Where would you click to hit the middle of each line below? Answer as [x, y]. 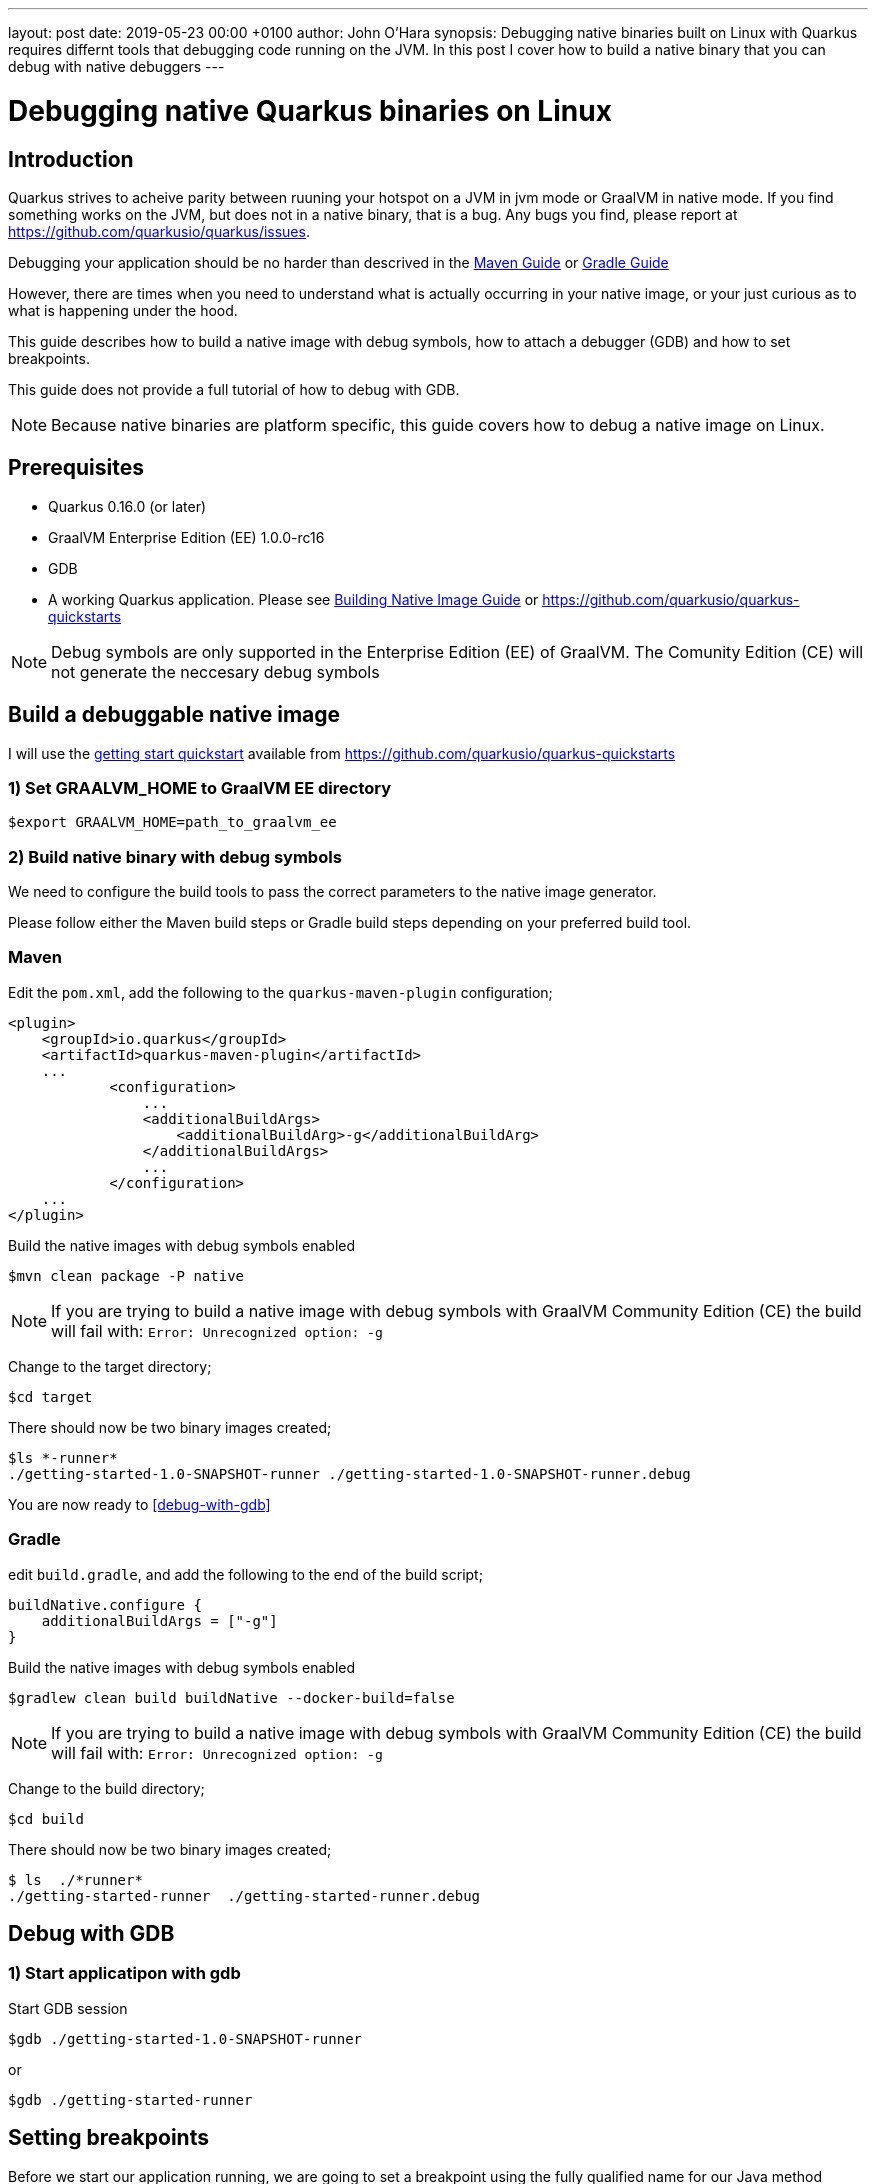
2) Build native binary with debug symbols [175, 856]
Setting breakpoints [108, 2138]
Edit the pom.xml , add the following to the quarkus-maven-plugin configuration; [280, 992]
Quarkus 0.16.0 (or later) [127, 506]
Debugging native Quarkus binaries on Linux [310, 110]
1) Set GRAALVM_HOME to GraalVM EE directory [200, 787]
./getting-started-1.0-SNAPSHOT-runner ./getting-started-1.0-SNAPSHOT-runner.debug [349, 1473]
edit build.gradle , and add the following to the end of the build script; [245, 1574]
